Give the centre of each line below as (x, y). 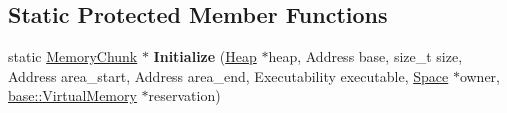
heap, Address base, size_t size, (365, 56)
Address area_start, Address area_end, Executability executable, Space (228, 75)
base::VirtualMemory (72, 95)
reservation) (184, 95)
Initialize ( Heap (205, 56)
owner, (479, 75)
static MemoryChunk (73, 56)
